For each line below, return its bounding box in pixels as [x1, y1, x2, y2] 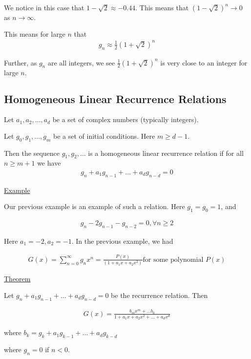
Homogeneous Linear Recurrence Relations [4, 91, 227, 106]
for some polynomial [143, 256, 204, 263]
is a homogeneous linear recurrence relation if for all [88, 148, 244, 158]
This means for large [4, 28, 65, 39]
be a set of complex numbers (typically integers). [52, 114, 199, 125]
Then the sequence [4, 148, 60, 158]
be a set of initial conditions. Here [53, 130, 155, 141]
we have [37, 158, 61, 168]
